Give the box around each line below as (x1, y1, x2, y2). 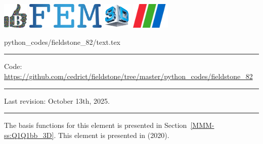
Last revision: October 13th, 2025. (4, 95, 110, 106)
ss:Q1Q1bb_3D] (4, 129, 54, 140)
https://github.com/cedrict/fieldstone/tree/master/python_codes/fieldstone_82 (4, 71, 253, 82)
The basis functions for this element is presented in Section (4, 120, 187, 130)
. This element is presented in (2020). (54, 129, 169, 140)
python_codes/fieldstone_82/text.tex (4, 36, 121, 47)
